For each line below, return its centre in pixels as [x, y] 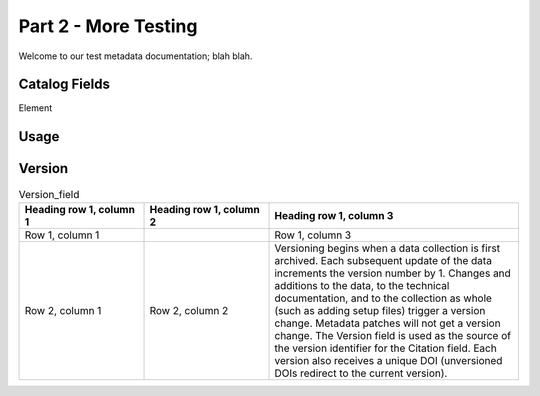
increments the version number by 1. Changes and [393, 273]
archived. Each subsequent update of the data [383, 260]
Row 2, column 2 [189, 310]
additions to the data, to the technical [362, 285]
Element [35, 108]
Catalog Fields [64, 84]
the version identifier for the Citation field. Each [385, 348]
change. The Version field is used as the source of [393, 335]
